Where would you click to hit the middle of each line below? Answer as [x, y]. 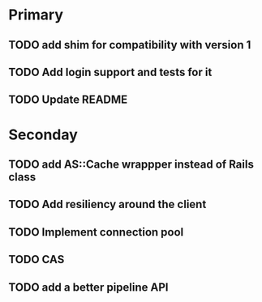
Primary [36, 15]
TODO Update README [68, 100]
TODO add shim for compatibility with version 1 [130, 45]
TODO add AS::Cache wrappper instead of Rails [131, 164]
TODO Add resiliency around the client [107, 204]
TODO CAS [37, 259]
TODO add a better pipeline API [88, 287]
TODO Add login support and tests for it [110, 72]
